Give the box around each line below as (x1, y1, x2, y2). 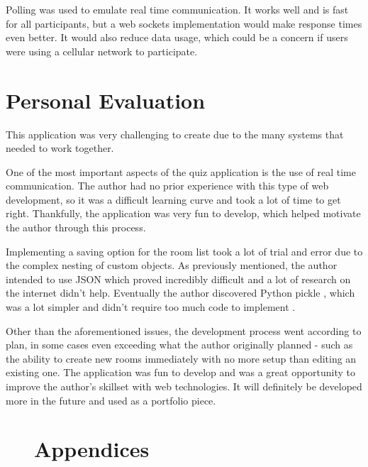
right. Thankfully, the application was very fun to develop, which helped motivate (6, 206, 361, 221)
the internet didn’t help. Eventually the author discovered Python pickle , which (6, 285, 355, 300)
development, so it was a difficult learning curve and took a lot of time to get (6, 192, 341, 207)
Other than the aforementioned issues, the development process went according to (6, 323, 362, 338)
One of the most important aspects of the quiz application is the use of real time (6, 164, 356, 179)
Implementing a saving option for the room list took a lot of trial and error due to (6, 243, 363, 258)
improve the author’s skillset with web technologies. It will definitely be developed (6, 379, 362, 393)
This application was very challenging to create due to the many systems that (6, 126, 344, 141)
